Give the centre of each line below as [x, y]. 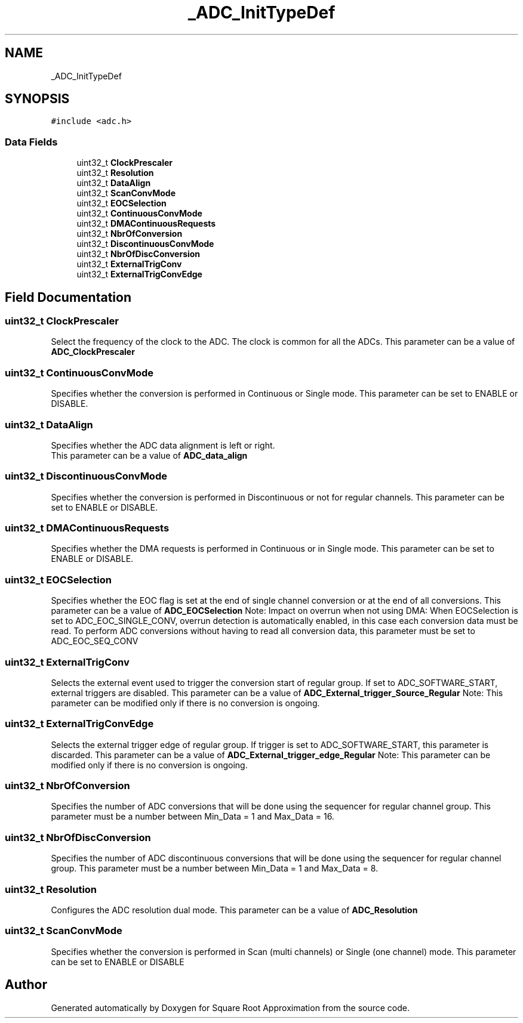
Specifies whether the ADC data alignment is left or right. [163, 445]
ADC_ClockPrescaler [93, 352]
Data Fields [31, 142]
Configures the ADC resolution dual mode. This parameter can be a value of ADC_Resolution [234, 910]
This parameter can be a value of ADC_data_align [149, 455]
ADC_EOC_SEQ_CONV [95, 641]
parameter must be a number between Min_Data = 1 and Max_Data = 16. [193, 817]
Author [26, 985]
